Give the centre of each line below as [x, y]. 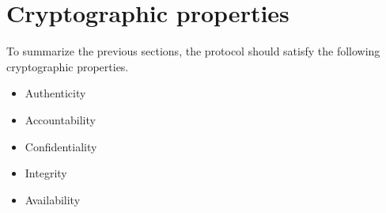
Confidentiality [61, 146]
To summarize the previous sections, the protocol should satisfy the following [193, 51]
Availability [53, 199]
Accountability [60, 119]
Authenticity [55, 93]
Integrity [46, 173]
